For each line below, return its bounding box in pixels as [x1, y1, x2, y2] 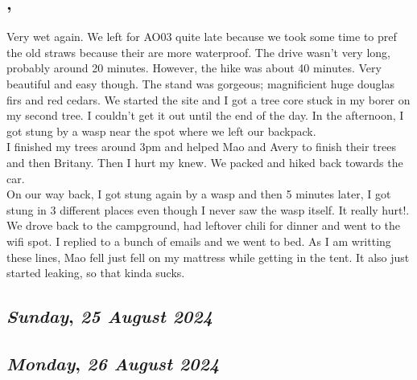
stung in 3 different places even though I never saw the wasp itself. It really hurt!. [6, 201, 410, 218]
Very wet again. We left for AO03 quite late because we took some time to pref [6, 28, 397, 45]
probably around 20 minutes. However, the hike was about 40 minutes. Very [6, 59, 382, 76]
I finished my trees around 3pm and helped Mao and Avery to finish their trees [6, 138, 396, 155]
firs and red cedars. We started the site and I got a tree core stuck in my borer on [6, 91, 411, 108]
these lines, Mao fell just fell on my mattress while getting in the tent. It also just [6, 248, 410, 265]
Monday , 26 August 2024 [6, 350, 220, 375]
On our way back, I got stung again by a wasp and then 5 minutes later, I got [6, 186, 391, 202]
